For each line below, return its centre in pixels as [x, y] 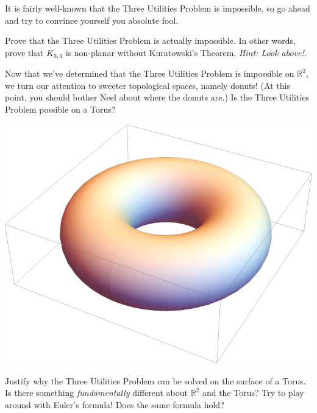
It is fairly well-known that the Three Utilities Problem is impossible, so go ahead [158, 8]
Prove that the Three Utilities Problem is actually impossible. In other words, [150, 41]
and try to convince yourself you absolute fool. [92, 20]
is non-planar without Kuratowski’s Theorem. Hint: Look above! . [186, 52]
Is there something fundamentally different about [96, 393]
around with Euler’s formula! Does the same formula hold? [115, 404]
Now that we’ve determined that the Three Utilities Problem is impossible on [150, 73]
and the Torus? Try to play [253, 393]
